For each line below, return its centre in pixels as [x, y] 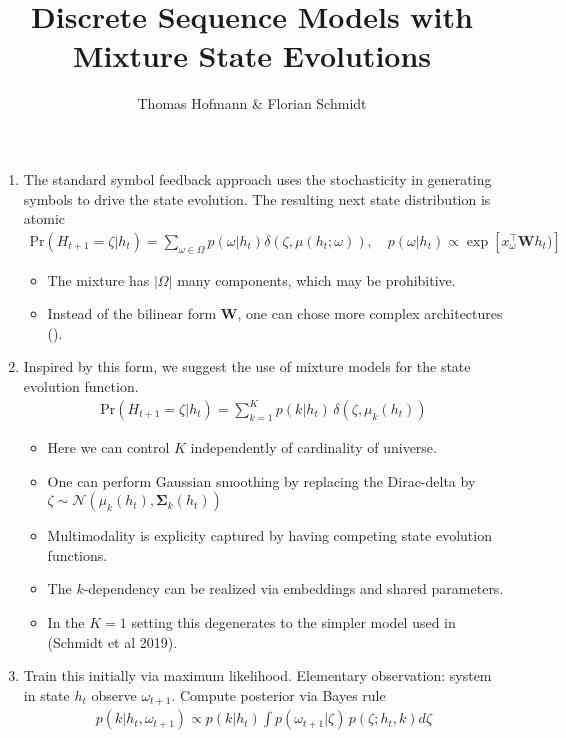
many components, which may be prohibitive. [316, 279]
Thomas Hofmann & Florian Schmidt [252, 103]
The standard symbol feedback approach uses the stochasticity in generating [257, 178]
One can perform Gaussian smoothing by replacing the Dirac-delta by [261, 480]
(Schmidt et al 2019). [112, 641]
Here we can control [108, 447]
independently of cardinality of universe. [313, 447]
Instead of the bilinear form [132, 313]
